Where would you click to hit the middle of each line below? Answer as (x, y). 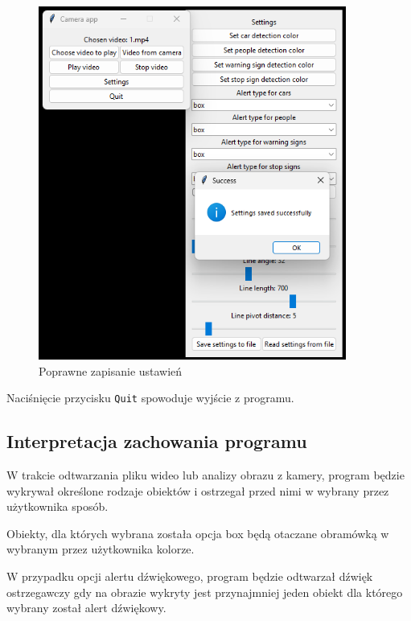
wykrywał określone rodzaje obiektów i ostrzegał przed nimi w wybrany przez (198, 490)
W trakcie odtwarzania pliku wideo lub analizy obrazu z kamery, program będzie (205, 475)
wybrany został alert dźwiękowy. (86, 608)
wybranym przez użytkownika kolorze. (101, 549)
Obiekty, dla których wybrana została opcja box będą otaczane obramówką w (198, 533)
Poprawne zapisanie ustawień (111, 370)
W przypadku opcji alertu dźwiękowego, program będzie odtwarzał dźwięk (190, 576)
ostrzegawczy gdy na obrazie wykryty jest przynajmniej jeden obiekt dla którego (205, 592)
